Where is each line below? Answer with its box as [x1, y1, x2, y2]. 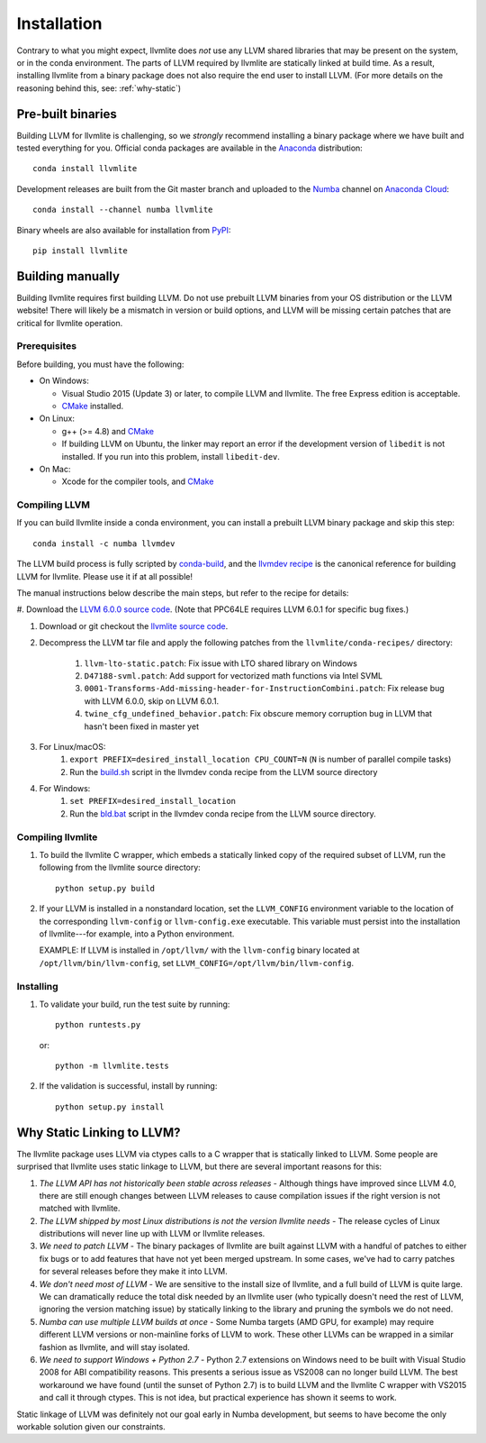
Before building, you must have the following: [16, 359, 184, 370]
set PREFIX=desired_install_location [69, 796, 237, 807]
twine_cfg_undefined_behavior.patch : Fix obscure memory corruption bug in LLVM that [84, 708, 432, 719]
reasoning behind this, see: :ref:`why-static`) [16, 82, 182, 94]
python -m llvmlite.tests [55, 1061, 170, 1072]
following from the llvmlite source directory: [39, 862, 202, 873]
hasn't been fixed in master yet [84, 721, 200, 732]
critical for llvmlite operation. [16, 317, 123, 328]
